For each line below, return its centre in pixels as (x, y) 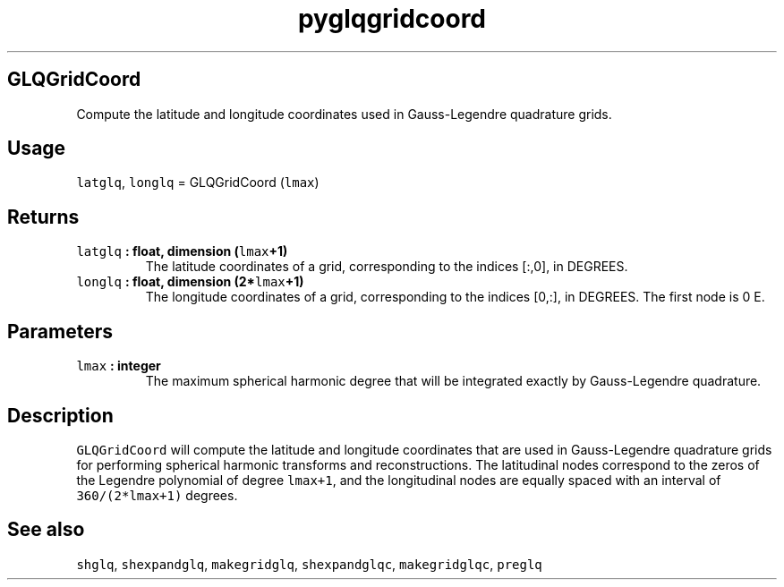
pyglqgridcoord (392, 19)
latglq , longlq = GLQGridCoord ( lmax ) (198, 183)
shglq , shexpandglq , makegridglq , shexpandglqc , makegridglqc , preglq (309, 564)
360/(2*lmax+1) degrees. (157, 495)
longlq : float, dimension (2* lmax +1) (190, 282)
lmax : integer (119, 366)
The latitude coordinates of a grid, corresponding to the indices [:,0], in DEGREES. (387, 267)
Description (60, 415)
